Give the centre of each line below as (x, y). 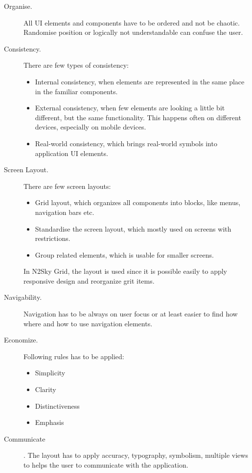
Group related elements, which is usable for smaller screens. (124, 254)
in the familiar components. (76, 91)
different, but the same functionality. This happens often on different (138, 117)
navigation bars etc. (65, 212)
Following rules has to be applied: (74, 356)
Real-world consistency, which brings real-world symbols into (126, 143)
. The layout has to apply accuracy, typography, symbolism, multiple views (136, 455)
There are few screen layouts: (67, 186)
